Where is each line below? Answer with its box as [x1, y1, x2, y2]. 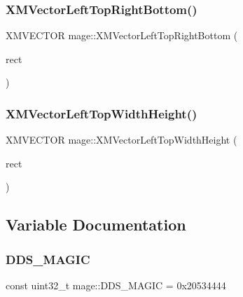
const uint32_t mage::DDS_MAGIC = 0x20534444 [6, 278, 226, 292]
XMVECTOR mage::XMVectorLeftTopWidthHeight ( [6, 132, 237, 147]
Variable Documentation [6, 214, 186, 235]
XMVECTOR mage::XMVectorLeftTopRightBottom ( [6, 28, 238, 43]
